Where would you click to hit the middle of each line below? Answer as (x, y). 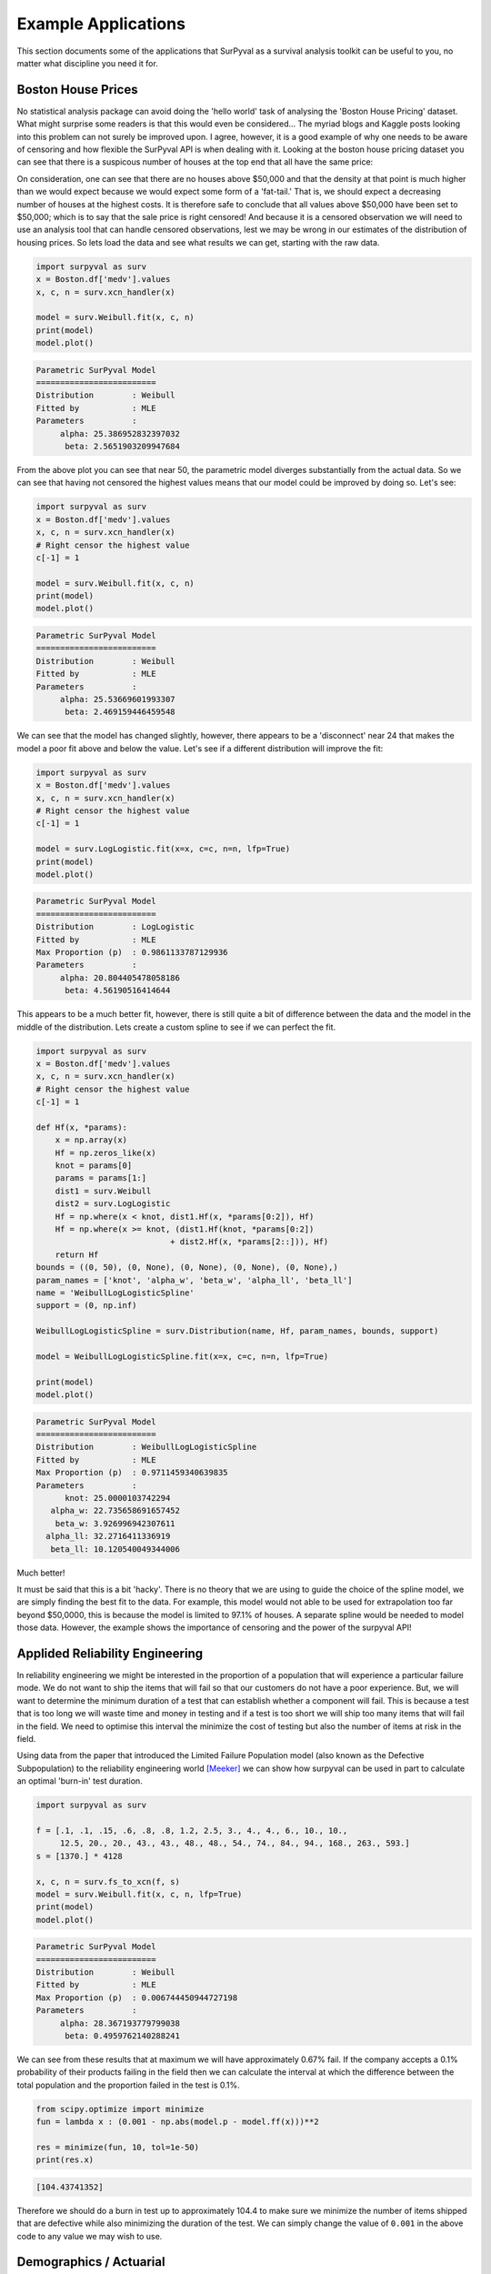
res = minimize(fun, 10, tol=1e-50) (118, 2147)
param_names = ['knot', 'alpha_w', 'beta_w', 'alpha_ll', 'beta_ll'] (194, 1280)
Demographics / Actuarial (91, 2262)
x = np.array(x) (91, 1140)
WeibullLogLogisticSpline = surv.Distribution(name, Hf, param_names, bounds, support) (237, 1331)
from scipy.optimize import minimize (120, 2109)
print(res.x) (65, 2160)
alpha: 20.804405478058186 (120, 977)
